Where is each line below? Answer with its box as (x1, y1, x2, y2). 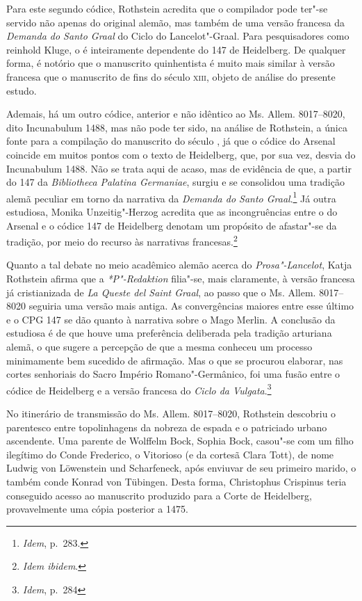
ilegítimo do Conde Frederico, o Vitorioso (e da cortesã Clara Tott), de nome (6, 447, 334, 461)
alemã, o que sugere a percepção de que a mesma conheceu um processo (6, 339, 313, 353)
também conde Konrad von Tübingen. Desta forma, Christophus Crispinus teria (6, 474, 347, 488)
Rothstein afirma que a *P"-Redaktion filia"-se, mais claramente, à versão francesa (6, 271, 355, 285)
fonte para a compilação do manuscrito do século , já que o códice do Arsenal (6, 134, 336, 148)
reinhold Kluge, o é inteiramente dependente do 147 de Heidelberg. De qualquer (6, 42, 346, 56)
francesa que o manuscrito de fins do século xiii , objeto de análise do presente (6, 69, 336, 83)
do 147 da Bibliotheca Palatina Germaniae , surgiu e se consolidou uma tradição (6, 175, 345, 189)
